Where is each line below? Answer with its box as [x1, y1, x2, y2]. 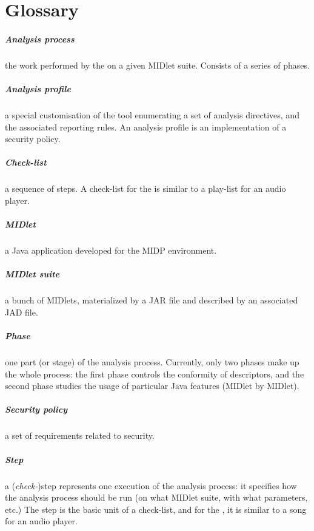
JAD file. [5, 305, 38, 318]
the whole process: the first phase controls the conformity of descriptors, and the [5, 367, 304, 380]
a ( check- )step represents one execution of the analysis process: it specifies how [5, 479, 297, 492]
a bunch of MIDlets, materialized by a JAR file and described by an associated [5, 294, 298, 306]
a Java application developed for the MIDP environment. [5, 244, 217, 257]
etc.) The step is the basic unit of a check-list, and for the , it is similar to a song [5, 502, 307, 515]
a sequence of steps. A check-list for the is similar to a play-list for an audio [5, 182, 286, 195]
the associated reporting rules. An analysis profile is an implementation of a [5, 120, 287, 133]
